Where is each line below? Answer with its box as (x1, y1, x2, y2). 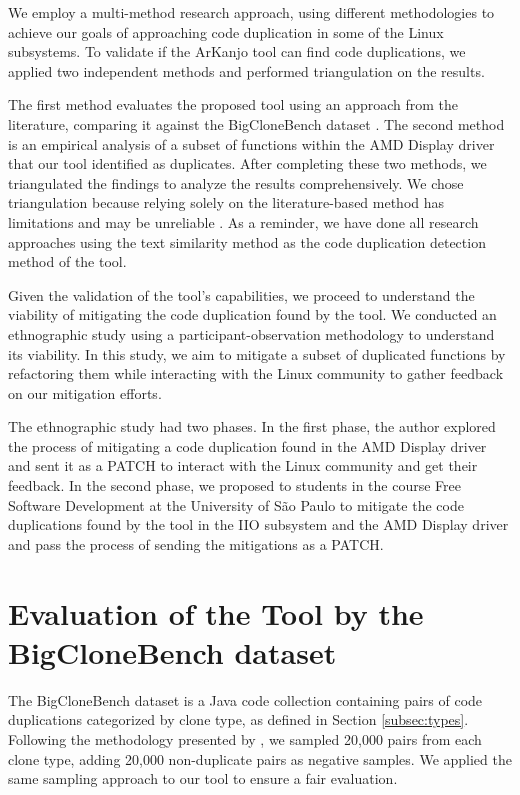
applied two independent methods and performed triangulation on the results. (8, 60, 485, 81)
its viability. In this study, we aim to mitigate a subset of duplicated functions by (8, 343, 506, 364)
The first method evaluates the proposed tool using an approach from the (8, 94, 459, 115)
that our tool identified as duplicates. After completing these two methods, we (8, 153, 487, 174)
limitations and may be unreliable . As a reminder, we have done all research (8, 211, 479, 232)
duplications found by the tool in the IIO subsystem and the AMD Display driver (8, 514, 509, 535)
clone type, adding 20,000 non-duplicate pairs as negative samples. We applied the (8, 748, 512, 769)
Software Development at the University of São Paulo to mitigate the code (8, 494, 464, 515)
